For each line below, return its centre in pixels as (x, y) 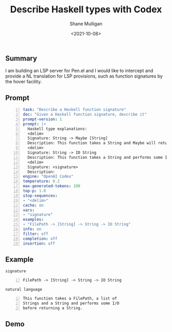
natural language (24, 290)
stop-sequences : (40, 196)
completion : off (40, 238)
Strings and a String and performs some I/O (71, 303)
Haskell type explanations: (57, 129)
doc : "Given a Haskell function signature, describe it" (85, 115)
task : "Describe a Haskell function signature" (74, 110)
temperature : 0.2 (41, 181)
